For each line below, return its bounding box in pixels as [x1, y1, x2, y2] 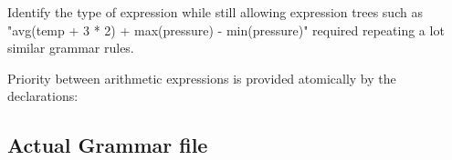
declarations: [7, 86, 79, 105]
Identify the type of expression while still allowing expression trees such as [7, 3, 423, 21]
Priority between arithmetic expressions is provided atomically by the [7, 68, 396, 87]
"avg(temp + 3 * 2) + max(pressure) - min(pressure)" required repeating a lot [7, 20, 445, 39]
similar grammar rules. [7, 38, 134, 57]
